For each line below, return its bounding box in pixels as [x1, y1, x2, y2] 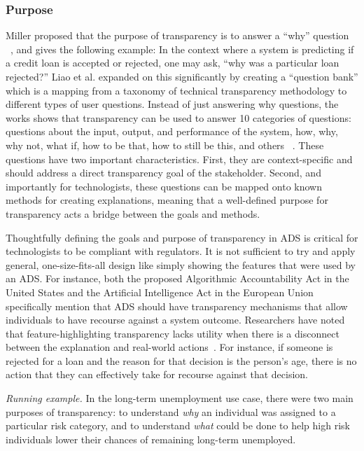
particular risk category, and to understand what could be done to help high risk [6, 418, 350, 433]
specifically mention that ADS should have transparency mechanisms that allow [6, 298, 348, 313]
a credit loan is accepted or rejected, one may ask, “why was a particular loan [6, 55, 339, 70]
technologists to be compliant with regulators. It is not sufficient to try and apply [6, 244, 356, 258]
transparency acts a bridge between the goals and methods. [6, 206, 260, 221]
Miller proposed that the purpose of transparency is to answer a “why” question [6, 28, 349, 43]
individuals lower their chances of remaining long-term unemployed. [6, 431, 296, 446]
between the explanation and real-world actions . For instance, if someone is [6, 340, 333, 354]
